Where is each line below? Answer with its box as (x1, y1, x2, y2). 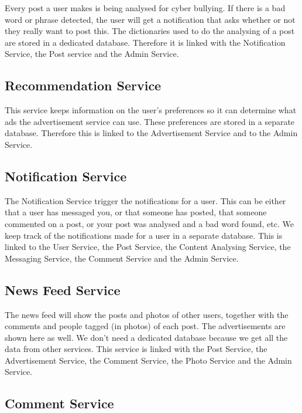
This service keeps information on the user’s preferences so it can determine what (5, 104, 297, 116)
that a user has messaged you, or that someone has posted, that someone (5, 206, 267, 218)
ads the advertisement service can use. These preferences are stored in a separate (5, 115, 295, 127)
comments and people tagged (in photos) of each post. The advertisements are (5, 320, 286, 332)
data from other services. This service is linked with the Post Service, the (5, 343, 267, 355)
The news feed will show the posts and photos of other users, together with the (5, 308, 289, 320)
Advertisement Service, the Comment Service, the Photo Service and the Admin (5, 354, 292, 366)
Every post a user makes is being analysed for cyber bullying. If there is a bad (5, 2, 286, 13)
